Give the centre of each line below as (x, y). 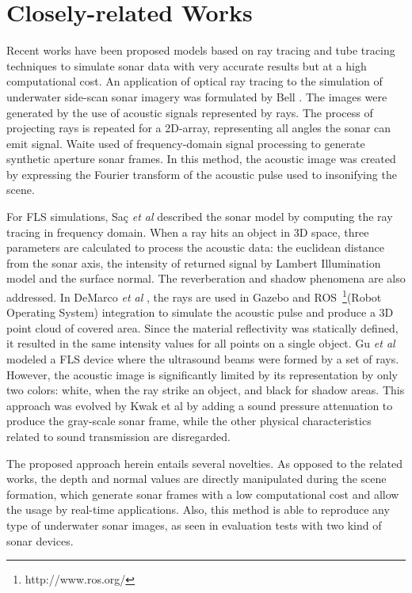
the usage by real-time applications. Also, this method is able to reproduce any (198, 509)
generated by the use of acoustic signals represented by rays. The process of (190, 112)
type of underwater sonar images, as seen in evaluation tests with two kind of (194, 525)
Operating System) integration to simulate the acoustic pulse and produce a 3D (200, 312)
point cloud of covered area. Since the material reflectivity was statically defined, (202, 327)
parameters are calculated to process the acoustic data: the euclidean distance (195, 247)
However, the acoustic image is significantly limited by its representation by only (202, 374)
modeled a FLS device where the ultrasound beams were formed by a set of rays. (203, 359)
